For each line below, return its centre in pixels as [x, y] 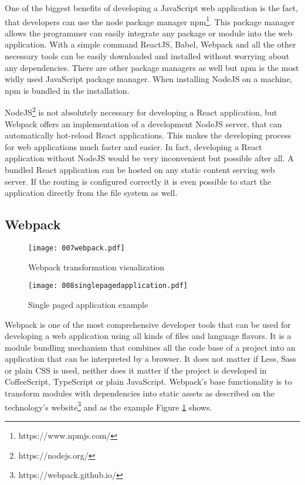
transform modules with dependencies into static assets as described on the [140, 393]
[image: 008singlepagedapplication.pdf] [108, 286]
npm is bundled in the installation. [67, 90]
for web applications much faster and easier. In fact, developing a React [133, 146]
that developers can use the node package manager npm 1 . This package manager [150, 21]
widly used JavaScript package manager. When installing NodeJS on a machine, [149, 79]
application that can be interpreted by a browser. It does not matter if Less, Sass [151, 359]
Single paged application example [88, 304]
